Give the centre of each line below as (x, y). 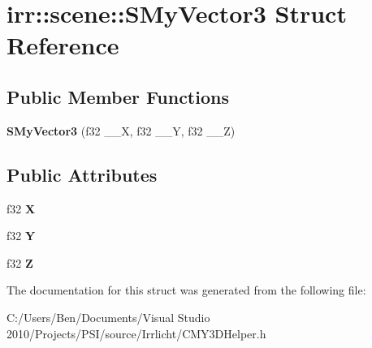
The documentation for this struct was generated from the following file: (186, 290)
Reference (63, 45)
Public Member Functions (118, 96)
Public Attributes (82, 174)
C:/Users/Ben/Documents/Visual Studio (108, 317)
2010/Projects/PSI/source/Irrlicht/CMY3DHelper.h (136, 333)
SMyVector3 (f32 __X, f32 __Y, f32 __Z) (121, 130)
